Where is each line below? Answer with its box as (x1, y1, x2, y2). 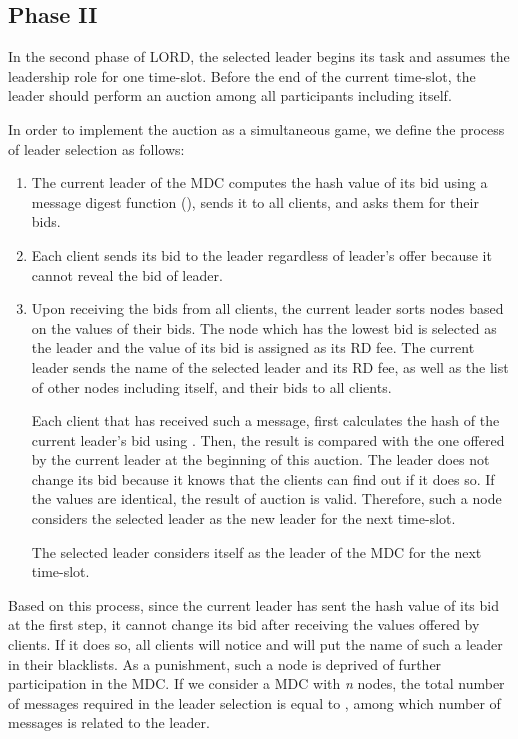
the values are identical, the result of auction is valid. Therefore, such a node (31, 488, 502, 509)
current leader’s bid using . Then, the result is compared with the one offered (31, 429, 505, 450)
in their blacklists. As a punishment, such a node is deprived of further (8, 653, 442, 674)
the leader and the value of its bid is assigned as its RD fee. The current (31, 337, 475, 358)
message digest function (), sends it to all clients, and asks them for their (31, 191, 479, 212)
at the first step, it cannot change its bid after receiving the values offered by (8, 614, 480, 635)
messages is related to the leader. (8, 712, 210, 733)
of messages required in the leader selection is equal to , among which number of (8, 692, 501, 713)
